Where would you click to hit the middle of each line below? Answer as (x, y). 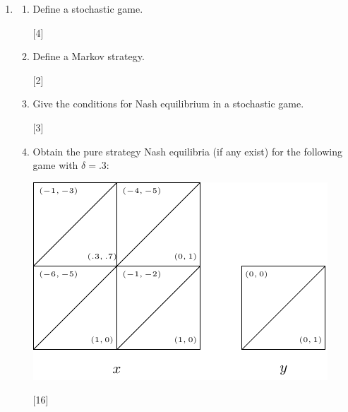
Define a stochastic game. (88, 8)
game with (55, 165)
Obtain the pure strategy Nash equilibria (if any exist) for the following (187, 151)
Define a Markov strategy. (89, 56)
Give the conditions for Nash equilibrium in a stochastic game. (168, 104)
